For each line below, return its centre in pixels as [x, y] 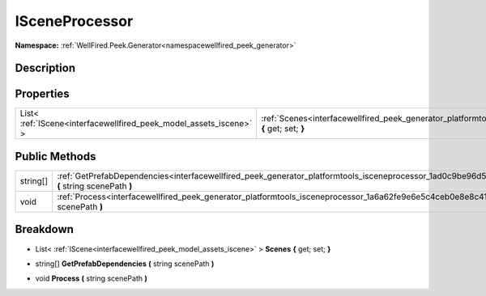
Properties [42, 94]
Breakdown [45, 229]
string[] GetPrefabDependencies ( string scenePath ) [125, 264]
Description [45, 68]
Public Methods [55, 156]
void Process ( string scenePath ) [91, 278]
